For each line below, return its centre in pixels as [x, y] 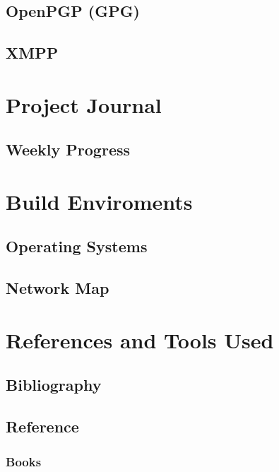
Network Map [58, 288]
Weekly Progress [68, 149]
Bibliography [54, 385]
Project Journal [84, 104]
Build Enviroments [99, 201]
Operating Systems [77, 246]
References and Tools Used [140, 340]
